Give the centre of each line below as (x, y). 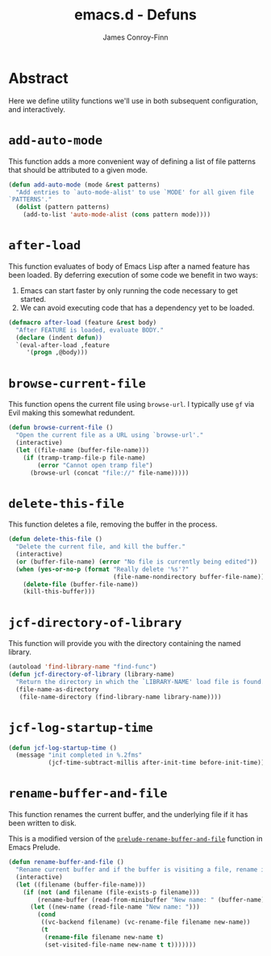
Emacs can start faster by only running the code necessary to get (129, 290)
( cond (47, 915)
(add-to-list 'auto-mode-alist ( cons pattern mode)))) (117, 215)
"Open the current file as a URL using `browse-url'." (110, 435)
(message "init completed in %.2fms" (79, 755)
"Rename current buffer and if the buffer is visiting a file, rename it (142, 870)
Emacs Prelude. (34, 847)
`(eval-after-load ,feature (63, 345)
